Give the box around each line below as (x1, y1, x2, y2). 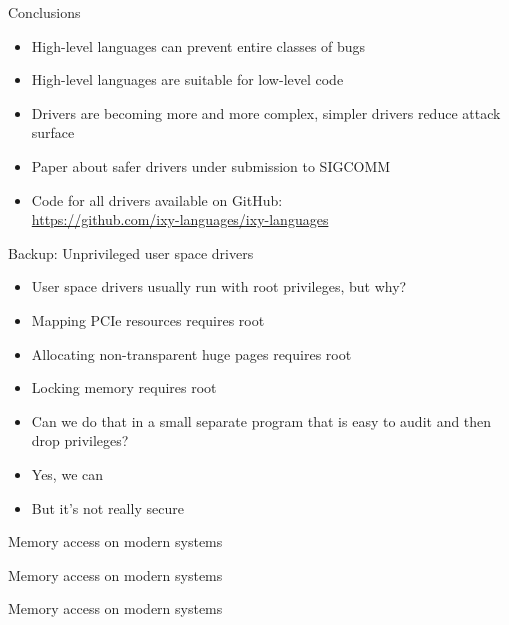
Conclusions (8, 2, 81, 22)
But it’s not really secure (31, 497, 184, 518)
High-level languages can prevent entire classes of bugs (31, 35, 366, 56)
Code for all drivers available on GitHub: (31, 189, 283, 210)
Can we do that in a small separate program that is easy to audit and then (31, 410, 492, 431)
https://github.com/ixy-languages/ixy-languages (31, 209, 329, 230)
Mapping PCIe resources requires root (31, 309, 265, 330)
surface (31, 122, 75, 143)
